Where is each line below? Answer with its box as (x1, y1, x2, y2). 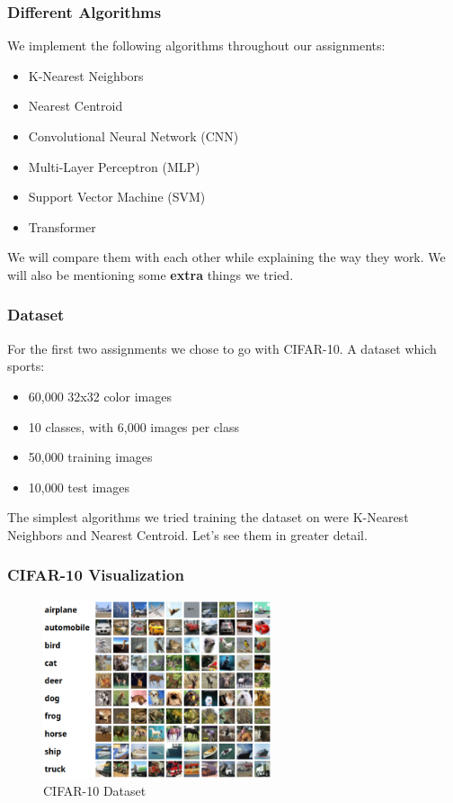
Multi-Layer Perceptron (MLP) (28, 157, 200, 176)
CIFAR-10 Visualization (7, 564, 184, 586)
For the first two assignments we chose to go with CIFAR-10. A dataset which (7, 338, 437, 357)
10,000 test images (28, 477, 129, 496)
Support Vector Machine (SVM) (28, 187, 206, 206)
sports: (7, 356, 45, 375)
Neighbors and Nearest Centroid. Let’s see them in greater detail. (7, 525, 368, 544)
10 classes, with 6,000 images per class (28, 417, 239, 436)
